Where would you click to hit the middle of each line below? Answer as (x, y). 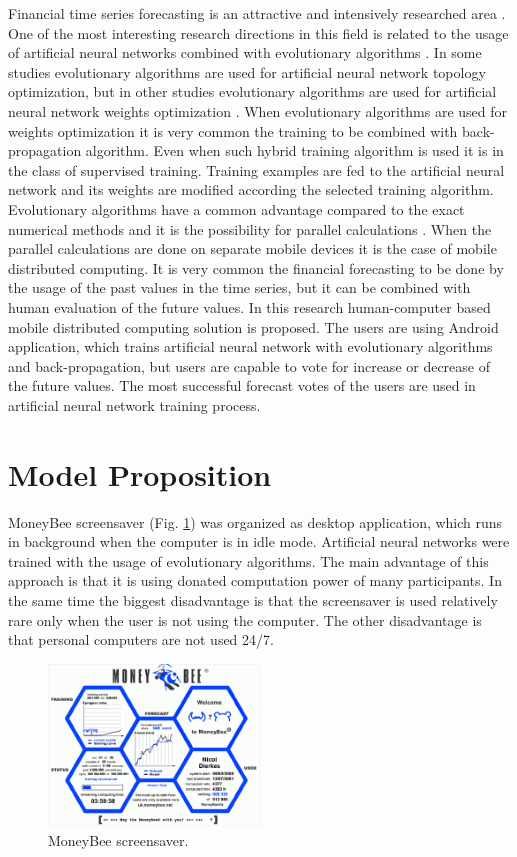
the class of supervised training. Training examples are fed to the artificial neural (256, 169)
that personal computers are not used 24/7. (141, 639)
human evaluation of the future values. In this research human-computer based (249, 306)
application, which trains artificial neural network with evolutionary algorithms (250, 346)
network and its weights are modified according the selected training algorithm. (251, 189)
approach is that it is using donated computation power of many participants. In (255, 580)
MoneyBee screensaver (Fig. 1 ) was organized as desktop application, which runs (255, 521)
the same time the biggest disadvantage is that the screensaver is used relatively (253, 599)
